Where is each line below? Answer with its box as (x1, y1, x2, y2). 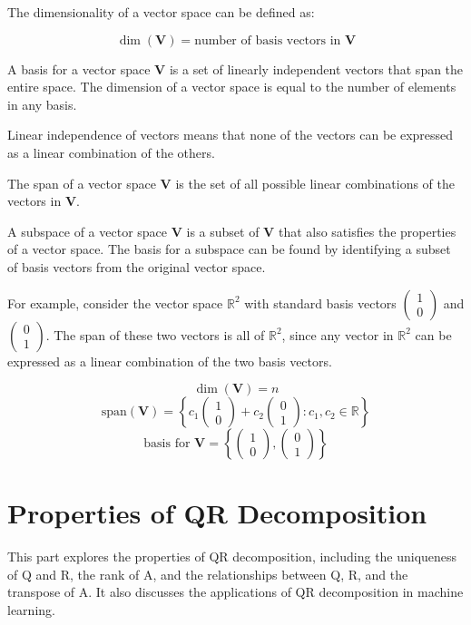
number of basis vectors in (194, 34, 341, 47)
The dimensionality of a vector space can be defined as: (7, 3, 315, 21)
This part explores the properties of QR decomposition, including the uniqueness (7, 547, 457, 566)
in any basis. (7, 94, 77, 113)
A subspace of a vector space (7, 221, 168, 240)
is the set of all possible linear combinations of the (175, 173, 456, 192)
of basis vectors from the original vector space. (7, 257, 266, 276)
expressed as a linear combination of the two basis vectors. (7, 351, 332, 370)
